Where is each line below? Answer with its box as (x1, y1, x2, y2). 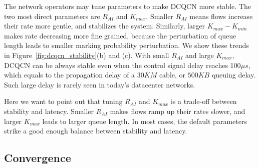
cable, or (159, 69, 186, 80)
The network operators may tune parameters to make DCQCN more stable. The (4, 1, 251, 11)
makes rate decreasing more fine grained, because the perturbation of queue (4, 30, 236, 40)
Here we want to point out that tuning (4, 96, 123, 106)
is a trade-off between (170, 96, 237, 106)
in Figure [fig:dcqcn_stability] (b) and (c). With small (4, 49, 169, 60)
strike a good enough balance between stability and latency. (4, 125, 187, 136)
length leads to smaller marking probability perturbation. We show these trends (4, 40, 249, 50)
